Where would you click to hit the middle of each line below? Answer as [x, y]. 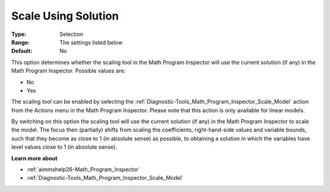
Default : [22, 51]
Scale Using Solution [65, 16]
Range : [20, 42]
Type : [19, 34]
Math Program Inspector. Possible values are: [68, 71]
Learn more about [35, 158]
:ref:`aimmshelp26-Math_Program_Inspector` [83, 169]
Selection [71, 34]
